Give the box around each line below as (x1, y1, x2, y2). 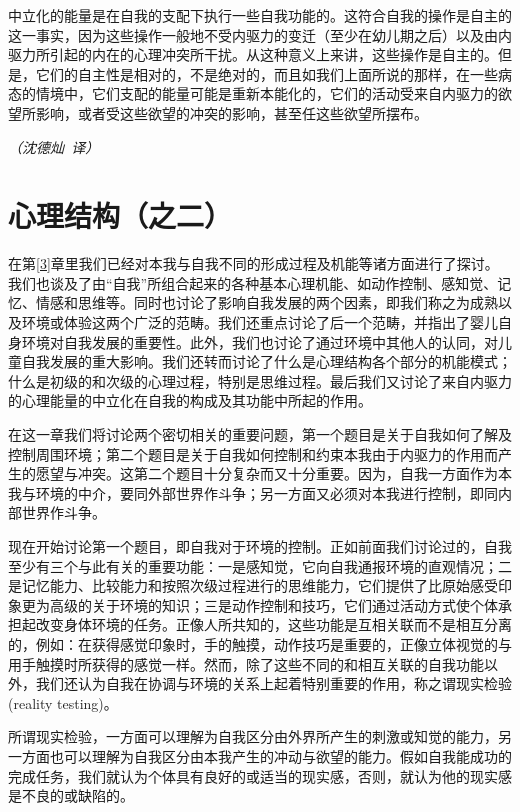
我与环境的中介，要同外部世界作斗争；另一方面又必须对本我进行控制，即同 (8, 482, 498, 503)
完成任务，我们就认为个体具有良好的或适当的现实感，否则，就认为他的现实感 (8, 765, 512, 786)
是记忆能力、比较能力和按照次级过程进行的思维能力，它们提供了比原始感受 (8, 575, 498, 596)
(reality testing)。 (8, 692, 118, 713)
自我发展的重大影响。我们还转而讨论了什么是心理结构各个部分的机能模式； (21, 351, 512, 372)
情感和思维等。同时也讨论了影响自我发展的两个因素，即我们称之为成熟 (35, 292, 498, 313)
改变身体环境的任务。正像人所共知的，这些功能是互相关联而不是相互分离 (35, 614, 512, 635)
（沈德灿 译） (8, 136, 100, 157)
